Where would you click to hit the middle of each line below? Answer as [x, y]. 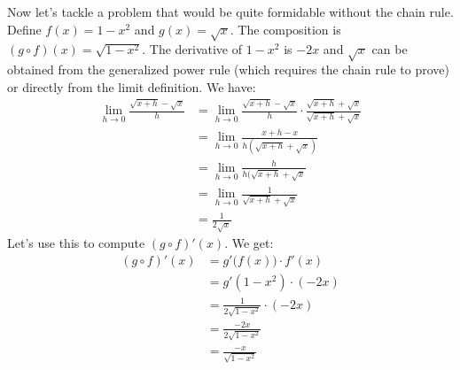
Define [24, 29]
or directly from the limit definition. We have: [132, 86]
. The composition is [285, 29]
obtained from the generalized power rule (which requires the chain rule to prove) [228, 69]
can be [390, 49]
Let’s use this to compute [76, 243]
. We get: [249, 243]
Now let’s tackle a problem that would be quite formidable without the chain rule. [230, 12]
